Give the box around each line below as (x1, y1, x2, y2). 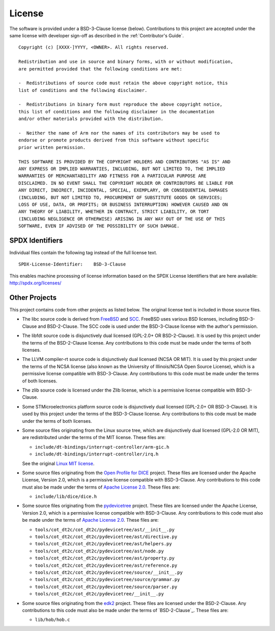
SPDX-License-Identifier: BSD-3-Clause (18, 261, 126, 268)
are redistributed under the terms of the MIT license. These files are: (22, 434, 166, 441)
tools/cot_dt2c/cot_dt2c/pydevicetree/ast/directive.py (35, 534, 178, 540)
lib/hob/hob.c (35, 617, 70, 623)
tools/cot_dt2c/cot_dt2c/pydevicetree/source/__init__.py (35, 569, 183, 575)
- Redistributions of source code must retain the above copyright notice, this (18, 80, 228, 86)
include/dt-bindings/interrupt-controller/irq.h (35, 451, 159, 457)
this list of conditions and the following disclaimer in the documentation (18, 109, 215, 114)
